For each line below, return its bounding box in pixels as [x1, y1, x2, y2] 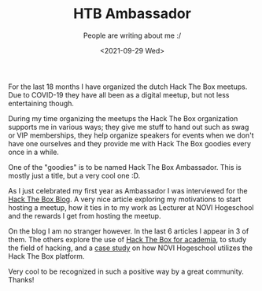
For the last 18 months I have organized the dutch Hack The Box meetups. [8, 82, 248, 91]
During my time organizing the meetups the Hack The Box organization [8, 113, 238, 123]
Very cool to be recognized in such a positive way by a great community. [8, 267, 244, 276]
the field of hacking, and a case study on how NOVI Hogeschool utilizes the [8, 243, 253, 252]
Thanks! [8, 274, 35, 284]
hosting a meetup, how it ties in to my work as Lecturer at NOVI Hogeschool [8, 202, 254, 212]
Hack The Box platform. [8, 251, 85, 260]
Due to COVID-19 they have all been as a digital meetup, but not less [8, 90, 230, 99]
